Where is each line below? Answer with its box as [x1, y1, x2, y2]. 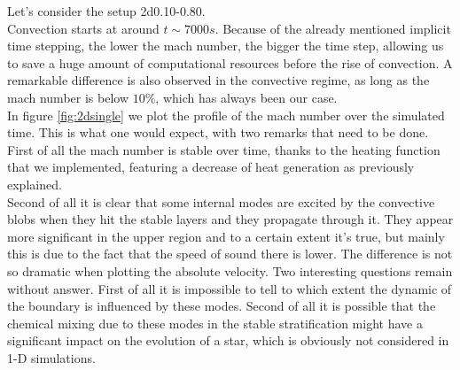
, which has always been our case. [155, 88, 338, 106]
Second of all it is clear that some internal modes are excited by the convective [7, 192, 435, 211]
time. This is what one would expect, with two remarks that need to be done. [7, 123, 429, 142]
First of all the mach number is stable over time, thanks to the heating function [7, 140, 441, 158]
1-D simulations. [7, 348, 96, 366]
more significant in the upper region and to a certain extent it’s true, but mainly [7, 227, 445, 245]
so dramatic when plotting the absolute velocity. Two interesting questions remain [7, 261, 453, 280]
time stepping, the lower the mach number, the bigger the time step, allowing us [7, 36, 444, 55]
